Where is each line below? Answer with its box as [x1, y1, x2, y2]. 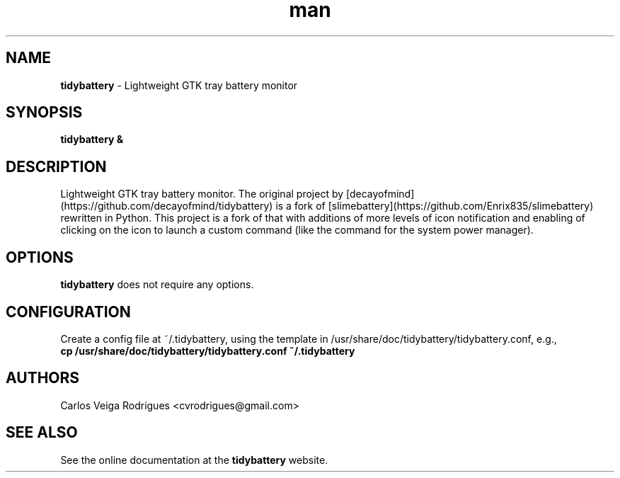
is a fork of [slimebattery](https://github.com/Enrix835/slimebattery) [275, 200, 594, 212]
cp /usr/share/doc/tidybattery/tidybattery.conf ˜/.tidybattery [60, 344, 355, 357]
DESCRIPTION [6, 157, 107, 176]
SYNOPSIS [6, 103, 83, 122]
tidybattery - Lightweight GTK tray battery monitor [60, 79, 298, 91]
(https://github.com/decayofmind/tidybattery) [60, 200, 273, 212]
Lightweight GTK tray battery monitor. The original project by [60, 188, 344, 200]
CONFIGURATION [6, 302, 131, 321]
